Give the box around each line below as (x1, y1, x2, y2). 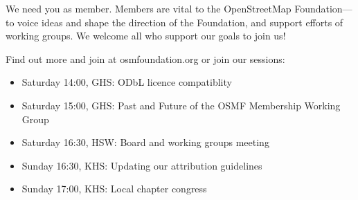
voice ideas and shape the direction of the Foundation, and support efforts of (17, 15, 343, 29)
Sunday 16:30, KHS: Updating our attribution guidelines (21, 158, 262, 172)
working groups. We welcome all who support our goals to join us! (6, 28, 286, 43)
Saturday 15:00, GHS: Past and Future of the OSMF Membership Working (21, 98, 341, 112)
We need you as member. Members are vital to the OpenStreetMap (6, 1, 292, 15)
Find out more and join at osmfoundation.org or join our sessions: (6, 51, 285, 66)
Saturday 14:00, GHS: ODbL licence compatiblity (21, 75, 232, 89)
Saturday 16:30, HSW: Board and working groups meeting (21, 135, 269, 149)
